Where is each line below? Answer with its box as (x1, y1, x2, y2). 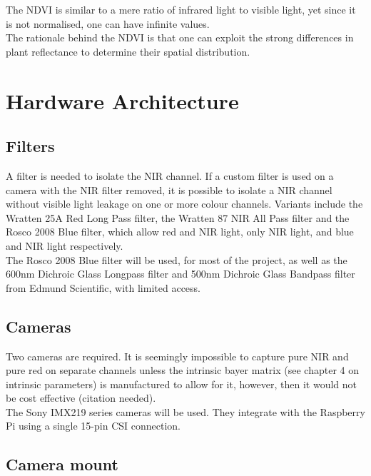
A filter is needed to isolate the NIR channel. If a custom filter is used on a (6, 168, 334, 183)
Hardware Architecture (6, 86, 239, 115)
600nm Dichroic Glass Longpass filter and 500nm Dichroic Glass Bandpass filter (6, 266, 355, 281)
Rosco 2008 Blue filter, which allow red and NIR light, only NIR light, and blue (6, 224, 354, 239)
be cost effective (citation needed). (6, 390, 156, 405)
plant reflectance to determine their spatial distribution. (6, 44, 250, 59)
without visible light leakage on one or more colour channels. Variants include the (6, 196, 363, 211)
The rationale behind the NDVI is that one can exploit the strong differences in (6, 30, 354, 45)
